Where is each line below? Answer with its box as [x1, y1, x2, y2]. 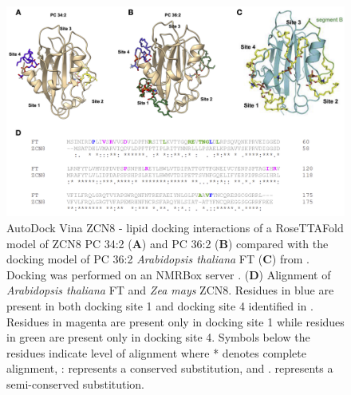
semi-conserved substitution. [6, 375, 145, 392]
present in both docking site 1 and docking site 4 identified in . [6, 297, 314, 314]
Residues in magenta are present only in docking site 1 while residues [6, 313, 345, 330]
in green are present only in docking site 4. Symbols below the [6, 329, 310, 346]
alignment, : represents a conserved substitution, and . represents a [6, 360, 333, 377]
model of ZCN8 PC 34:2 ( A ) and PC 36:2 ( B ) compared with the [6, 235, 329, 251]
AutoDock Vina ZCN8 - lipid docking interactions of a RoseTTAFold [6, 219, 344, 235]
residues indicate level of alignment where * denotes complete [6, 344, 306, 361]
